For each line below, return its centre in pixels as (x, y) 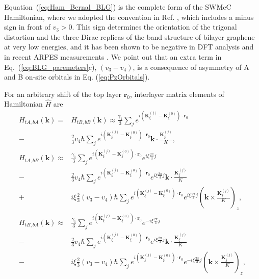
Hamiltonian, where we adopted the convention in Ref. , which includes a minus (129, 17)
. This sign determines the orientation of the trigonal (154, 27)
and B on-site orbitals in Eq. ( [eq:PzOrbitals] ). (77, 77)
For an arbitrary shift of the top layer (63, 94)
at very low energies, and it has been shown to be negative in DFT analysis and (129, 47)
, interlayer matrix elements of (177, 94)
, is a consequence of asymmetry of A (191, 67)
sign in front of (27, 27)
